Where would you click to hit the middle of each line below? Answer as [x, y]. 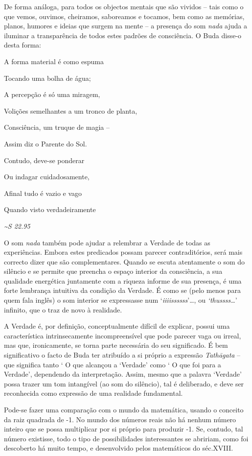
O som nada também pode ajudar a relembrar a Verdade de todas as [107, 242]
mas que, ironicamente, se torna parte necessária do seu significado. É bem [116, 345]
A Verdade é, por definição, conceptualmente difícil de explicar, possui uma [117, 326]
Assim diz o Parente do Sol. [46, 143]
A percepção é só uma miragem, [52, 94]
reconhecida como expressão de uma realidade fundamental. [93, 393]
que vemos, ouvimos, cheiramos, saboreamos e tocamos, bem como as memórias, [124, 16]
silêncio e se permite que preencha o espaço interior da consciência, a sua [113, 271]
